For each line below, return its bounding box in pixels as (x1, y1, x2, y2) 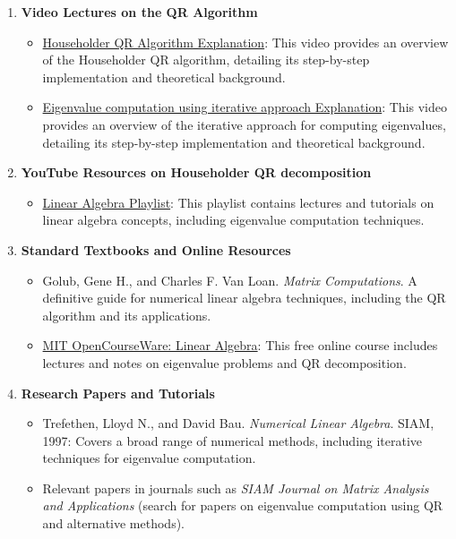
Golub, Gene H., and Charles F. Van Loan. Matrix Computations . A (42, 270, 417, 289)
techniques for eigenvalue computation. (42, 449, 256, 467)
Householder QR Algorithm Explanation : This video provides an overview (42, 32, 449, 51)
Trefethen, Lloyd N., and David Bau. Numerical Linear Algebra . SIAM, (42, 414, 434, 432)
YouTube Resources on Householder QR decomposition (21, 163, 372, 182)
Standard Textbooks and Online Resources (21, 240, 291, 259)
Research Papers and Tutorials (21, 383, 215, 402)
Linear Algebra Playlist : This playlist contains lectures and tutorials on (42, 192, 434, 211)
